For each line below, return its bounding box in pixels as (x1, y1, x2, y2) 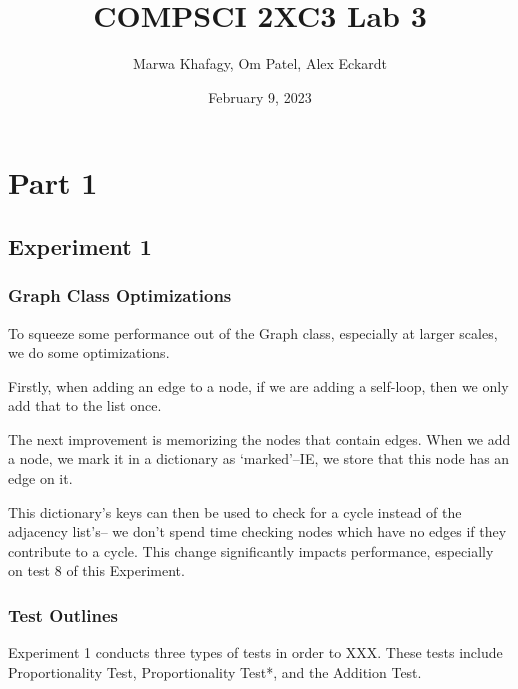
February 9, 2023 (208, 86, 312, 107)
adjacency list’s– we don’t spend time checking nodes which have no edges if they (8, 521, 507, 542)
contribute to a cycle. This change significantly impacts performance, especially (8, 540, 494, 561)
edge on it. (8, 468, 73, 489)
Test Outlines (8, 602, 118, 627)
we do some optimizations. (8, 342, 170, 363)
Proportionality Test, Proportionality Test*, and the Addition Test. (8, 661, 422, 682)
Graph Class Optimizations (8, 283, 232, 308)
